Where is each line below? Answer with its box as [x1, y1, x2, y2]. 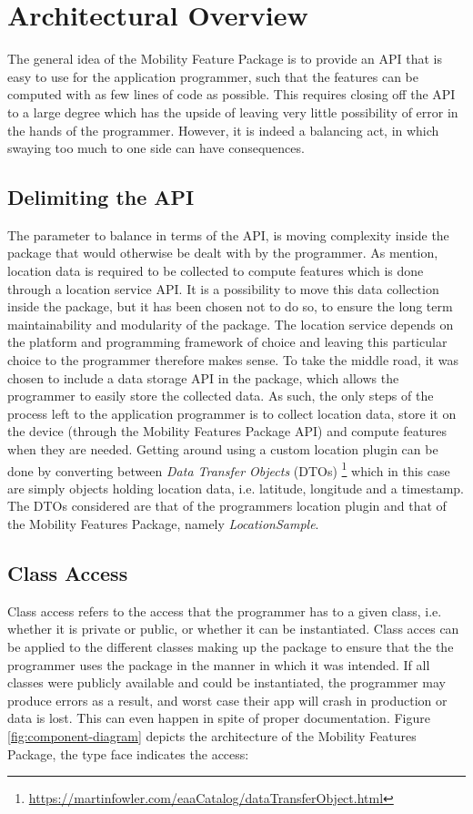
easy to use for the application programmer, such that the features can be [7, 66, 418, 86]
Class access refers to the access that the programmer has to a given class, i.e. [7, 601, 442, 620]
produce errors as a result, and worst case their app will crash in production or [7, 690, 448, 709]
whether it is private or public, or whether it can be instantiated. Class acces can [7, 619, 459, 638]
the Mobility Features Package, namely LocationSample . [7, 514, 319, 534]
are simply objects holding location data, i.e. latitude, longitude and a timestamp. [7, 478, 464, 497]
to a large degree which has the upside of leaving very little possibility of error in [7, 102, 458, 121]
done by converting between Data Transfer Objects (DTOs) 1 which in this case [7, 458, 450, 480]
